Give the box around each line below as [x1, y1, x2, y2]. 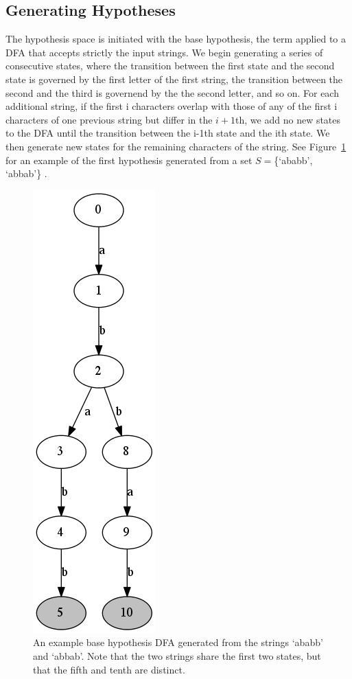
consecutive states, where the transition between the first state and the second [5, 58, 335, 73]
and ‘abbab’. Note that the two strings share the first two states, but [33, 648, 321, 663]
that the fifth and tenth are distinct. [33, 662, 185, 676]
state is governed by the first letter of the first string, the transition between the [5, 71, 343, 86]
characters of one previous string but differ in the [5, 112, 213, 126]
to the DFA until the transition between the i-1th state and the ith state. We [5, 126, 330, 140]
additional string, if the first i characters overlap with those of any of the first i [5, 99, 338, 113]
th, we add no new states [235, 112, 341, 126]
